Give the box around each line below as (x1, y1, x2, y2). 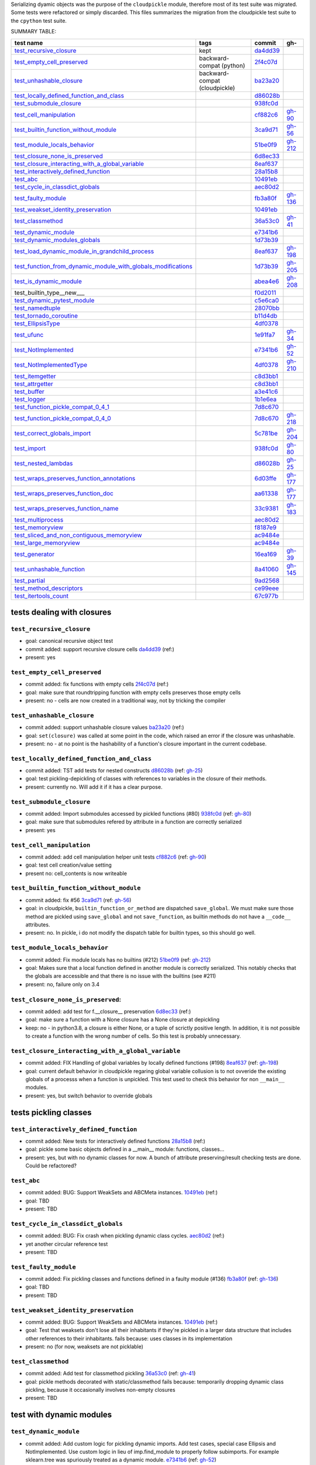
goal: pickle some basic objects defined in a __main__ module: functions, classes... (25, 1146, 225, 1153)
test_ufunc (14, 331, 44, 339)
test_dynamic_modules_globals (14, 236, 101, 244)
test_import (14, 444, 46, 452)
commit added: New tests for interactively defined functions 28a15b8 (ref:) (25, 1137, 206, 1144)
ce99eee (255, 584, 279, 592)
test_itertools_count (14, 592, 68, 600)
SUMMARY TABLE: (11, 28, 57, 35)
